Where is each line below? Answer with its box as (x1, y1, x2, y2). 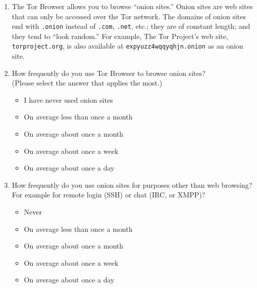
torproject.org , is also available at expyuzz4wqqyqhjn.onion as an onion (12, 40, 243, 51)
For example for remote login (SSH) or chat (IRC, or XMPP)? (12, 189, 205, 200)
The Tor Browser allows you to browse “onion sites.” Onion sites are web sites (12, 1, 253, 11)
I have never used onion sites (24, 94, 113, 105)
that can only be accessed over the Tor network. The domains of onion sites (12, 11, 246, 21)
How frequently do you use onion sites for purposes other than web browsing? (12, 179, 252, 190)
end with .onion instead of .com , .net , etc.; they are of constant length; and (12, 21, 250, 31)
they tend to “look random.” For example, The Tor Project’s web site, (12, 30, 228, 41)
